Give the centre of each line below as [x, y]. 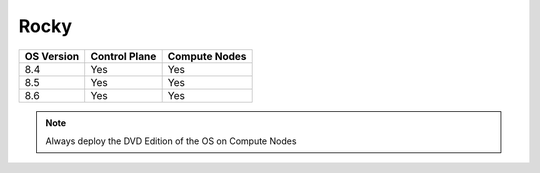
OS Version [52, 56]
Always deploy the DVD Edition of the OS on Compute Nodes [171, 141]
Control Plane [123, 56]
